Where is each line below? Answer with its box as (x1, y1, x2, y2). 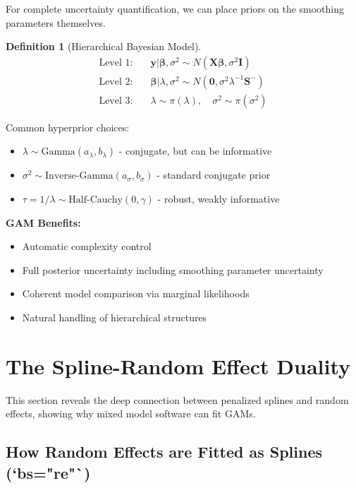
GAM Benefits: (6, 215, 81, 230)
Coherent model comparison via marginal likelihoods (22, 286, 250, 301)
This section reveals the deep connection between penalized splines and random (6, 392, 349, 407)
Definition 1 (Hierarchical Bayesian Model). (6, 39, 202, 54)
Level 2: (99, 76, 133, 87)
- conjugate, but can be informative (118, 143, 272, 158)
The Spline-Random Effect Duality (6, 351, 351, 380)
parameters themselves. (6, 15, 106, 30)
